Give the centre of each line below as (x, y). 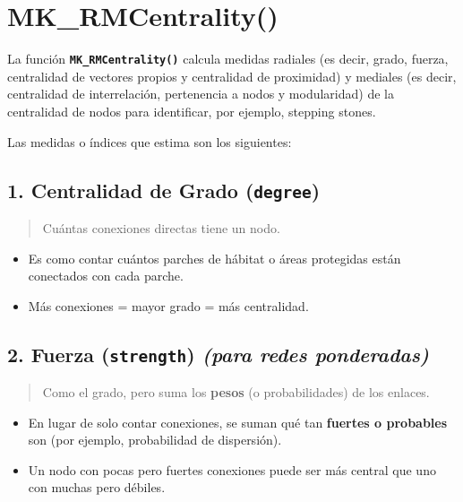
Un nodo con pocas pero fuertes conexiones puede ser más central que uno (232, 469)
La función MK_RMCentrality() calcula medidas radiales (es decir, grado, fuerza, (228, 59)
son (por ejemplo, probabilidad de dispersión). (155, 440)
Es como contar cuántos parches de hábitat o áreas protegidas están (214, 258)
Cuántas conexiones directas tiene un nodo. (161, 227)
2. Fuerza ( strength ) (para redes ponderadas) (218, 354)
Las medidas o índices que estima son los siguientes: (150, 141)
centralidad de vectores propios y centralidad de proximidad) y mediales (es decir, (232, 76)
